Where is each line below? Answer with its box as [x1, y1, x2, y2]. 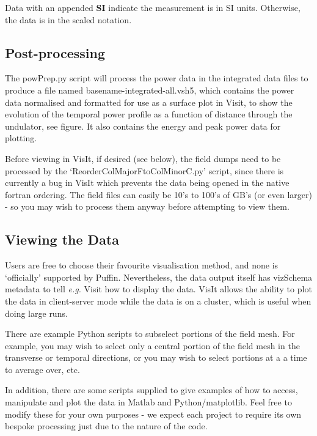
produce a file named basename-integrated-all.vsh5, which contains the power [5, 83, 294, 96]
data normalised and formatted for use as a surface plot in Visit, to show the [5, 95, 293, 108]
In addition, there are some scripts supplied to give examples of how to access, [5, 383, 298, 396]
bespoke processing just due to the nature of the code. [5, 419, 208, 432]
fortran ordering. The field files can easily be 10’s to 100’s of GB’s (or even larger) [5, 188, 312, 201]
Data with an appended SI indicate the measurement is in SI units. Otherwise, [5, 1, 301, 13]
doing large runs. [5, 306, 68, 319]
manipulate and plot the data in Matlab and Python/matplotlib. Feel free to [5, 396, 292, 408]
